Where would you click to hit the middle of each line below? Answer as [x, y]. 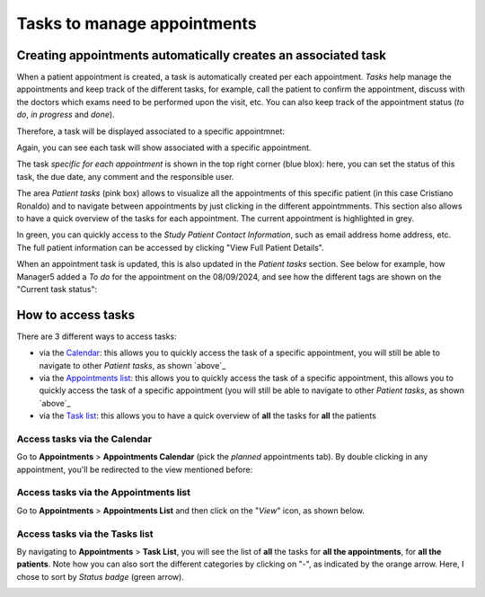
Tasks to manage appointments [137, 23]
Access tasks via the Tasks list [85, 533]
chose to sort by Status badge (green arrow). [100, 576]
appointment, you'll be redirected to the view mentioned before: [135, 469]
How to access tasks [76, 315]
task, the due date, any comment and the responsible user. [125, 176]
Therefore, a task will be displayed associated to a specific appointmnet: [150, 131]
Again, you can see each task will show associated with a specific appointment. [164, 147]
